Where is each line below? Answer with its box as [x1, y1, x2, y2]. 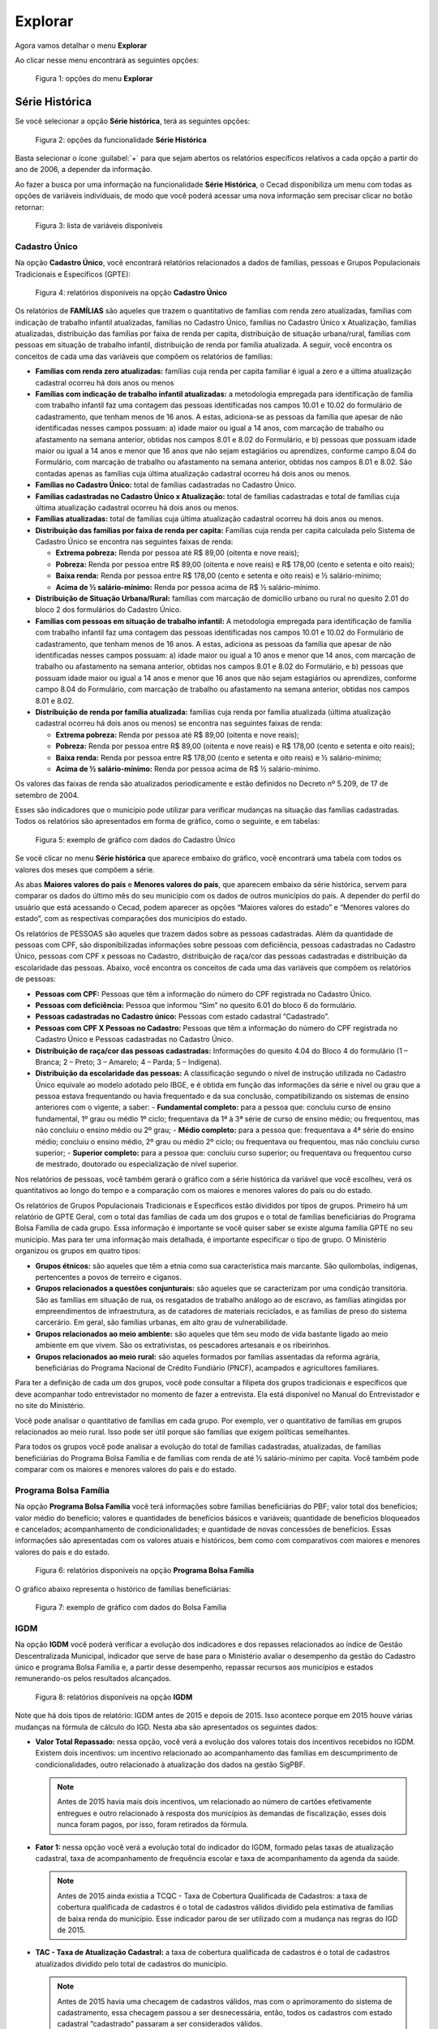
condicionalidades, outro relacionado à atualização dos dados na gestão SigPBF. [35, 1760, 306, 1769]
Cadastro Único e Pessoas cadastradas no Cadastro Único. [35, 1035, 234, 1045]
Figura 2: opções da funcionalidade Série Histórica [35, 135, 207, 144]
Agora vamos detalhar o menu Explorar [15, 41, 148, 50]
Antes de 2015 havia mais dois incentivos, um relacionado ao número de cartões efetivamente [57, 1797, 372, 1807]
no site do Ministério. [15, 1401, 85, 1411]
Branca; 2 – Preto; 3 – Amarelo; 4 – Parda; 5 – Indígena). [35, 1057, 222, 1066]
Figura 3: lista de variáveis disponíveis [35, 220, 163, 230]
